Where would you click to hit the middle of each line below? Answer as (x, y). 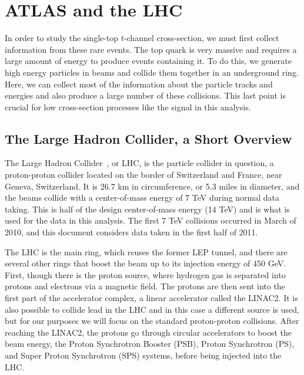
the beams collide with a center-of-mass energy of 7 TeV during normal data (142, 197)
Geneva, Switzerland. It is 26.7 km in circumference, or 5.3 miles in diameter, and (152, 186)
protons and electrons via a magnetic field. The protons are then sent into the (145, 286)
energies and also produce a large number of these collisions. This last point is (145, 95)
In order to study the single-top (62, 38)
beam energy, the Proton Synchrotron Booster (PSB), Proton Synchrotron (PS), (150, 344)
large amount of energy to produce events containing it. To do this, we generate (148, 61)
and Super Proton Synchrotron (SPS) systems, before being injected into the (143, 355)
